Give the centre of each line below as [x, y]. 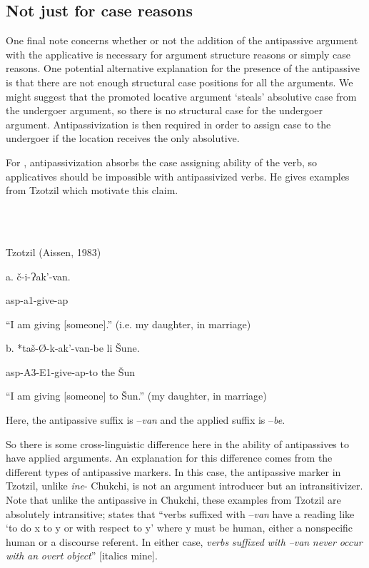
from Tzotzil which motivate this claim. [92, 190]
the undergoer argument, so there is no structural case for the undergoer [164, 110]
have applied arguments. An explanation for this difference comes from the [169, 458]
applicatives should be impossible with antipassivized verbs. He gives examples [178, 176]
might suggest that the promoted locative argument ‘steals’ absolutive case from [181, 96]
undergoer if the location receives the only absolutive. [123, 138]
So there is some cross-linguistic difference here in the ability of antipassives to [177, 443]
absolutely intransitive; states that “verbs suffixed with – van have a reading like [180, 513]
